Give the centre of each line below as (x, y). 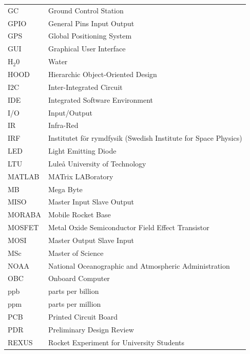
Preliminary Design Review (91, 329)
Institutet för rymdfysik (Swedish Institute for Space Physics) (145, 138)
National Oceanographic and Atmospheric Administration (139, 265)
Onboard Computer (79, 278)
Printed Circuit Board (83, 316)
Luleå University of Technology (97, 163)
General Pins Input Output (91, 23)
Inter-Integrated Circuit (85, 87)
